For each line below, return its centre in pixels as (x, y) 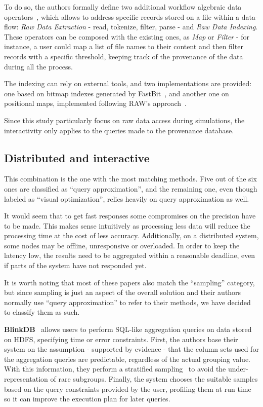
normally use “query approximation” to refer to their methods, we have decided (127, 302)
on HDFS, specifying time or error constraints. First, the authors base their (121, 339)
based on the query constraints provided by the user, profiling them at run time (128, 388)
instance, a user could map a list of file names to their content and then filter (124, 46)
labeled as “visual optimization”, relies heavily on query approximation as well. (127, 198)
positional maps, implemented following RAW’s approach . (96, 103)
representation (26, 379)
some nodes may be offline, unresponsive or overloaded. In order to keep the (122, 245)
